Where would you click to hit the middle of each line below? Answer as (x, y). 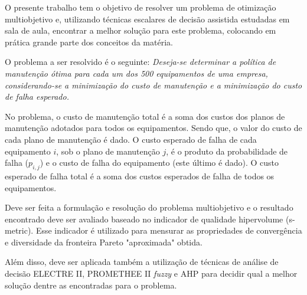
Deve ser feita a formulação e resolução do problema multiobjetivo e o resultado (149, 207)
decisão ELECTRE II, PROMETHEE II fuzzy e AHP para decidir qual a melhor (151, 273)
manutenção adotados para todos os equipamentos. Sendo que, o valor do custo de (153, 128)
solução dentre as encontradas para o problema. (91, 285)
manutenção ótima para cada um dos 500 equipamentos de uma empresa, (136, 73)
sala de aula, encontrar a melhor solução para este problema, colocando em (141, 30)
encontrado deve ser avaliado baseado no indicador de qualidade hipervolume (144, 219)
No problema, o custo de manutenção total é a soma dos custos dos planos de (145, 116)
